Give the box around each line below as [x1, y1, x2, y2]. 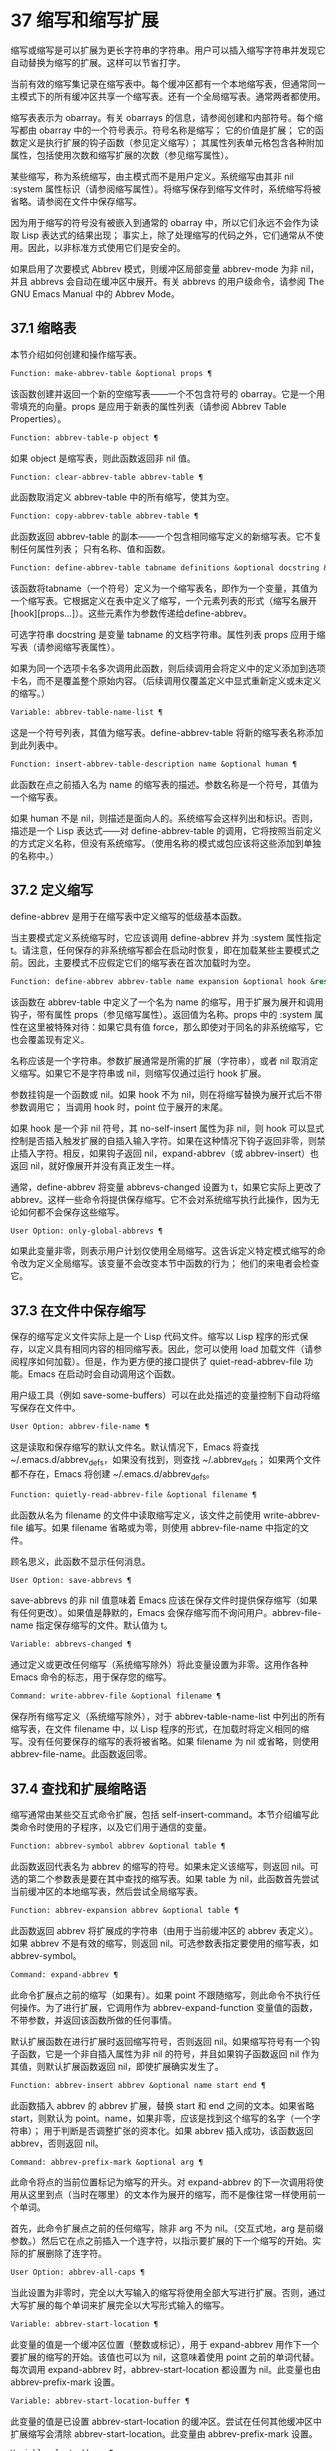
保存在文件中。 [18, 1402, 81, 1414]
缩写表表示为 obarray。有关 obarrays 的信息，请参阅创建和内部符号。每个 [10, 111, 315, 123]
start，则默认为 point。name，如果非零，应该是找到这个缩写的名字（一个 [10, 2112, 312, 2124]
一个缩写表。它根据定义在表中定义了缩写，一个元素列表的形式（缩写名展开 [10, 595, 317, 607]
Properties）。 [10, 412, 67, 425]
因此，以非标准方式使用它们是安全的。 [27, 241, 186, 253]
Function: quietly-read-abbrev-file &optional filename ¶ [10, 1489, 257, 1500]
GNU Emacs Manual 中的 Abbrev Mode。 [10, 287, 180, 300]
